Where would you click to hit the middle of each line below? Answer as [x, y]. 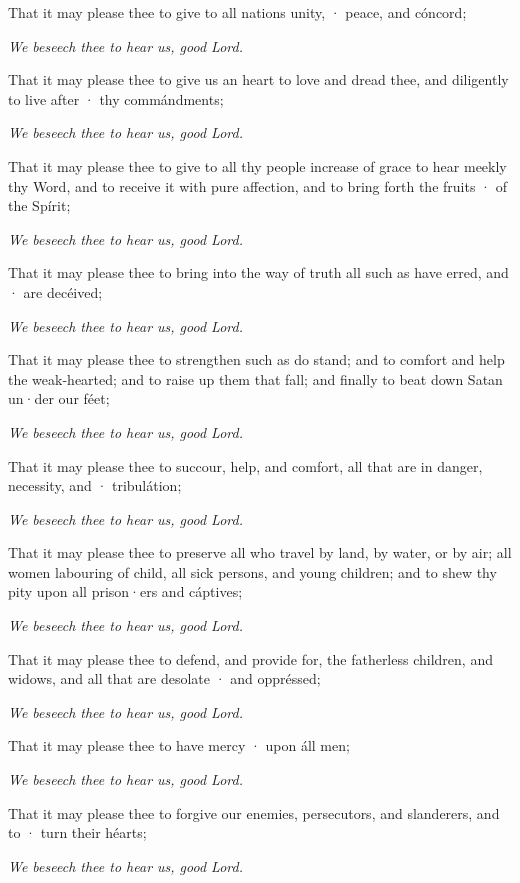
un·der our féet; [59, 398]
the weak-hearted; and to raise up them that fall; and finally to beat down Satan [255, 378]
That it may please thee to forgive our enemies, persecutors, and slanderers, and [254, 812]
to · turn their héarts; [77, 832]
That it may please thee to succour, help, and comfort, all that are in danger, [245, 465]
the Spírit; [39, 205]
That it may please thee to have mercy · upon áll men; [179, 745]
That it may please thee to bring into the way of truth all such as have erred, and [258, 272]
